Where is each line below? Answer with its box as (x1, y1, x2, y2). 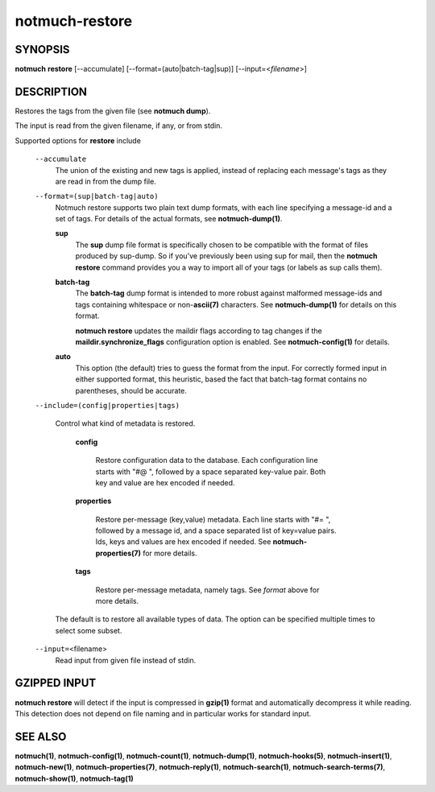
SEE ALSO (14, 729, 67, 744)
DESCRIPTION (14, 85, 88, 98)
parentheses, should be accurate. (75, 386, 187, 395)
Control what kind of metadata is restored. (55, 419, 196, 428)
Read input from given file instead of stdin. (55, 655, 197, 665)
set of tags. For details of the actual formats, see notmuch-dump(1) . (55, 214, 283, 224)
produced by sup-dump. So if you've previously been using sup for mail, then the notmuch (75, 251, 378, 261)
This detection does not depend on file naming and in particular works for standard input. (14, 708, 312, 718)
